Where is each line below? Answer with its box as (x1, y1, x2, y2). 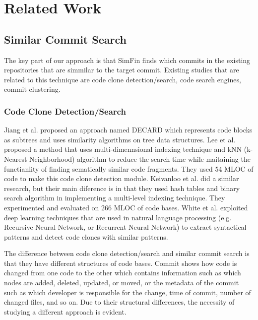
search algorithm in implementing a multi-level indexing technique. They (4, 192, 225, 203)
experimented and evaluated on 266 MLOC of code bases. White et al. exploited (4, 202, 248, 212)
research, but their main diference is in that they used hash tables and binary (4, 183, 240, 193)
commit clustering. (4, 84, 61, 94)
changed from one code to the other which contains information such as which (4, 267, 241, 278)
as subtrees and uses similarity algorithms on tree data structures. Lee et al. (4, 134, 236, 144)
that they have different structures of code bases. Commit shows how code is (4, 257, 237, 268)
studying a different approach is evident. (4, 306, 127, 317)
